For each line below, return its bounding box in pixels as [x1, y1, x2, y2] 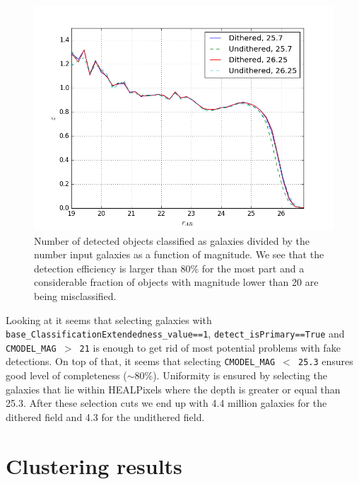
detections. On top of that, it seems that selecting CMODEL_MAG [6, 354, 276, 369]
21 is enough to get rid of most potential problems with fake [79, 340, 341, 355]
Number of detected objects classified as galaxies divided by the [34, 233, 310, 248]
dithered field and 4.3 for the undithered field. [6, 409, 205, 424]
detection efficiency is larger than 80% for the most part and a [34, 260, 305, 275]
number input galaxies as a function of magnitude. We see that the [34, 247, 324, 262]
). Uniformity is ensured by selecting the [153, 368, 328, 383]
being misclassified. [34, 288, 117, 303]
